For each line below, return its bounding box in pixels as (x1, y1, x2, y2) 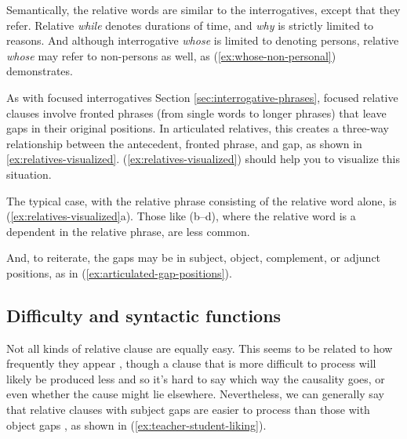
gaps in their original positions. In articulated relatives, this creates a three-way (6, 120, 389, 136)
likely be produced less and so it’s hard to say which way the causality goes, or (6, 370, 385, 386)
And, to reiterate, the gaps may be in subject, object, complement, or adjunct (6, 249, 381, 266)
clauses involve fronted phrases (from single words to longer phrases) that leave (6, 104, 387, 121)
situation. (6, 165, 52, 182)
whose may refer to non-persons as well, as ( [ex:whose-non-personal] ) (6, 47, 336, 63)
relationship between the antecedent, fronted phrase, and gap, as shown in (6, 135, 362, 151)
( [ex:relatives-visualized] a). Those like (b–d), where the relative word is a (6, 208, 356, 224)
